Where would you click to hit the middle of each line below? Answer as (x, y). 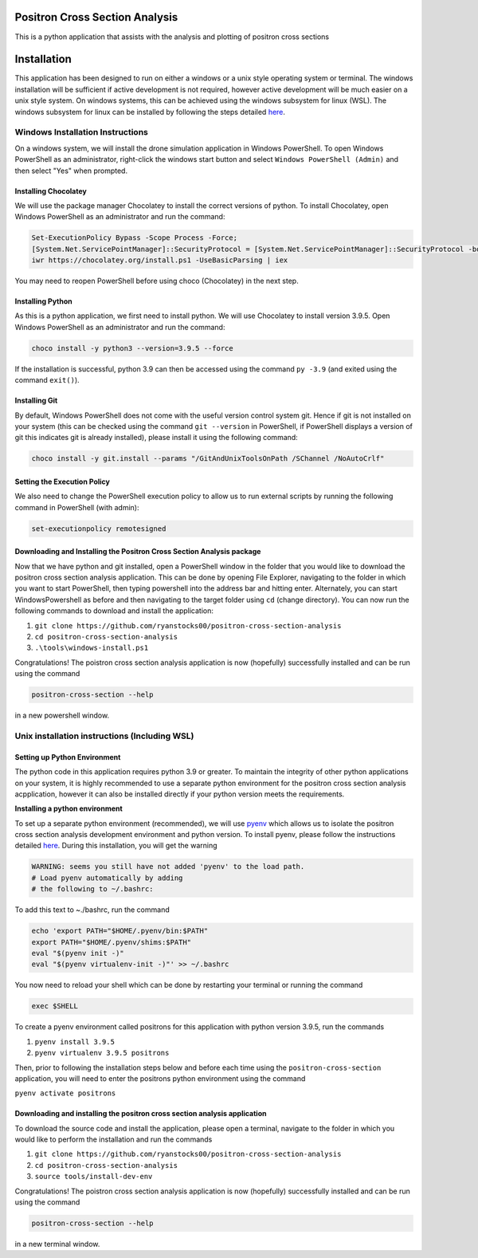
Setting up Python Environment (68, 757)
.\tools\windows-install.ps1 (92, 648)
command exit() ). (47, 380)
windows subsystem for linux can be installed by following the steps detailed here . (150, 112)
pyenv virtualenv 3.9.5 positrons (102, 1053)
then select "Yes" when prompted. (71, 171)
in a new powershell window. (62, 715)
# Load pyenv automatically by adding (107, 878)
